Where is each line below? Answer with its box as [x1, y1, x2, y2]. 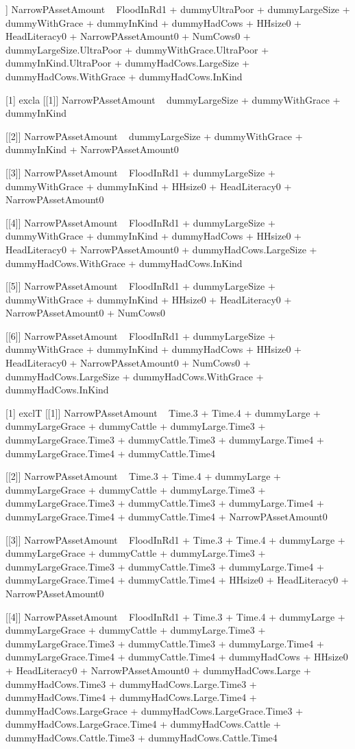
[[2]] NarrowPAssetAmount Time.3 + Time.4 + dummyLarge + [5, 469, 281, 483]
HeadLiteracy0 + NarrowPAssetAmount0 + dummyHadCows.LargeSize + [5, 242, 317, 256]
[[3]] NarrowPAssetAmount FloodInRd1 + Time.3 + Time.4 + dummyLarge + [5, 532, 345, 546]
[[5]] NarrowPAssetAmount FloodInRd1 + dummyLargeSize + [5, 279, 276, 293]
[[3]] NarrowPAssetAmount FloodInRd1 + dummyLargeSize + [5, 165, 276, 179]
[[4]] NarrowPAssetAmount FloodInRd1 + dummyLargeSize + [5, 215, 276, 229]
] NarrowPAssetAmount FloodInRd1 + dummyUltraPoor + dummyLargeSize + [5, 2, 350, 16]
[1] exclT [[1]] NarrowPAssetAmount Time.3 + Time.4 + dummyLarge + [5, 405, 321, 419]
